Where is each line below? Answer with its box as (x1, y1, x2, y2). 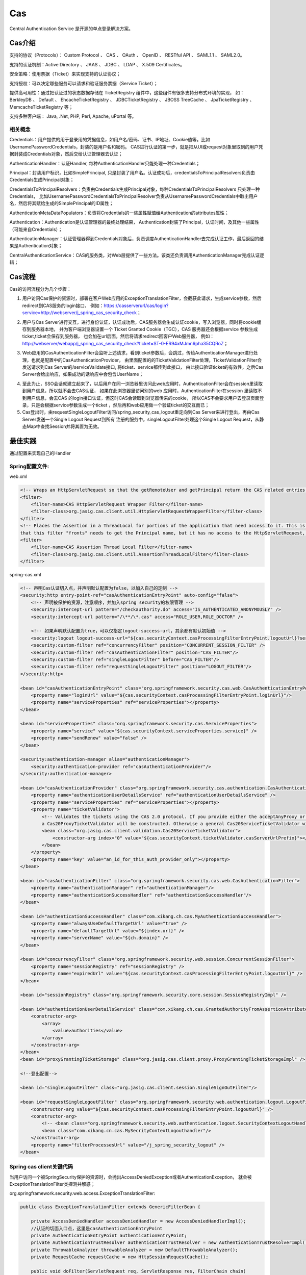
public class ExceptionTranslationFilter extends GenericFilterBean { (20, 1204, 201, 1210)
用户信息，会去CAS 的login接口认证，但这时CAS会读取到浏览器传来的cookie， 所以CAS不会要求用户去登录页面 (26, 395, 260, 401)
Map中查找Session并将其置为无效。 (26, 423, 102, 429)
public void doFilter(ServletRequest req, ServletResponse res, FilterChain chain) (31, 1268, 246, 1274)
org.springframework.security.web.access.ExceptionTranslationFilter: (9, 1190, 156, 1196)
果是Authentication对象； (9, 243, 63, 249)
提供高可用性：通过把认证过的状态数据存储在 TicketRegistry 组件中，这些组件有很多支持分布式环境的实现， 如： (9, 90, 245, 96)
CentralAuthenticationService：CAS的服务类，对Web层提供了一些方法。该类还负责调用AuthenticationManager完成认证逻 (9, 252, 265, 258)
